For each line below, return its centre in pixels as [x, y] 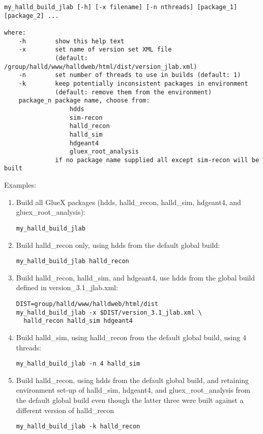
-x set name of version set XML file [95, 50]
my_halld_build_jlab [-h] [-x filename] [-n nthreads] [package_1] [121, 7]
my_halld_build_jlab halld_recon [72, 261]
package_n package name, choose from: [84, 101]
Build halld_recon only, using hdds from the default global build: [118, 245]
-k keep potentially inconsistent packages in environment [133, 83]
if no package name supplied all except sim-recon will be [157, 160]
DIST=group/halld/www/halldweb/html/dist [87, 304]
